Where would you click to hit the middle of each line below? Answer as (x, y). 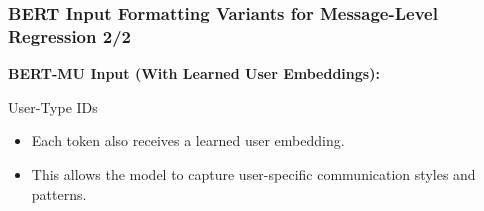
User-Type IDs (53, 106)
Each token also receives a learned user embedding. (188, 140)
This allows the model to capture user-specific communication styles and (253, 173)
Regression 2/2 (69, 35)
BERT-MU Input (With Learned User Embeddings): (194, 73)
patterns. (59, 193)
